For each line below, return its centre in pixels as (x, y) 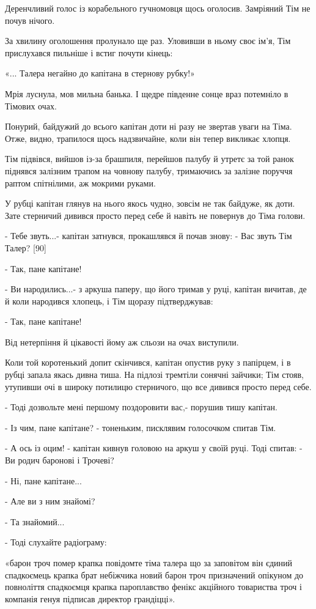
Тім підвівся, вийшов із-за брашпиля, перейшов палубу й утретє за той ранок (149, 159)
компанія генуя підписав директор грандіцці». (90, 598)
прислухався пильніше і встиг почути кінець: (89, 52)
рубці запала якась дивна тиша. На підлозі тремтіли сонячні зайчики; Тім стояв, (155, 375)
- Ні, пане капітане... (43, 480)
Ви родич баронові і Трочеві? (60, 460)
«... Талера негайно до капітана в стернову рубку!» (100, 73)
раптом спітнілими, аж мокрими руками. (80, 183)
